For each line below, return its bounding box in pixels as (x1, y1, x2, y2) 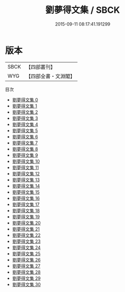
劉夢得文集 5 (12, 128, 38, 133)
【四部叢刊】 (26, 64, 56, 70)
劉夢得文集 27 (12, 263, 41, 269)
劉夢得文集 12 (12, 170, 40, 176)
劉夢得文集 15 (12, 189, 40, 195)
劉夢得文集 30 (12, 281, 41, 287)
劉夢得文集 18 (12, 207, 40, 213)
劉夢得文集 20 (12, 220, 41, 226)
